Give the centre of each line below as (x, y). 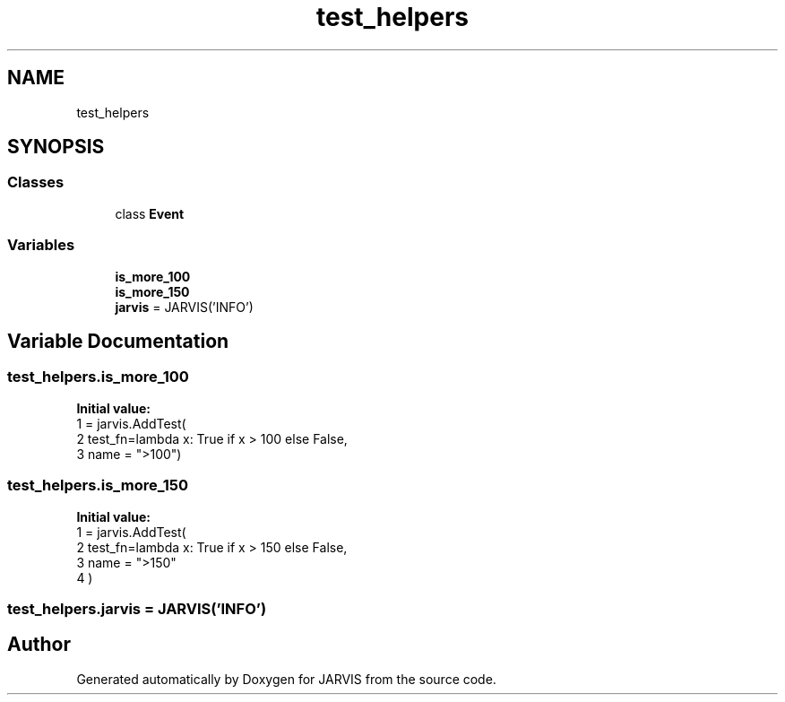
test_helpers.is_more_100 (98, 377)
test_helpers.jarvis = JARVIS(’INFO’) (137, 608)
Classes (36, 182)
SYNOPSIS (56, 147)
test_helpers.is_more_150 (98, 485)
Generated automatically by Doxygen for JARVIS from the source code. (286, 679)
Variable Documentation (118, 341)
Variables (41, 245)
